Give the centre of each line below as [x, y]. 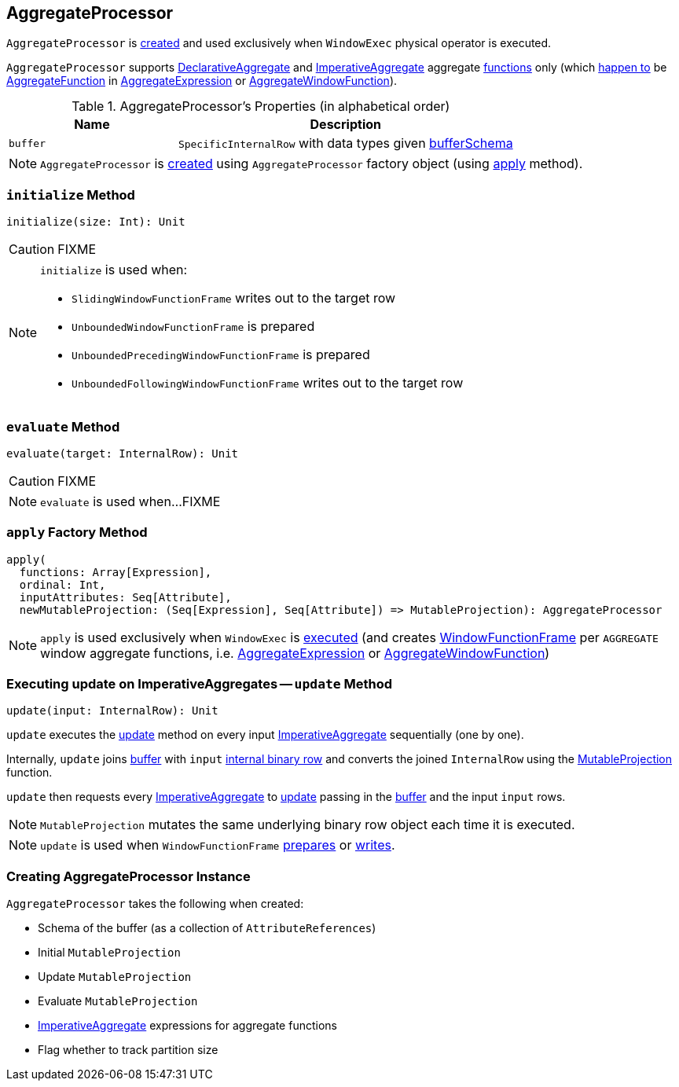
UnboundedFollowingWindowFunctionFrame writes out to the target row [268, 383]
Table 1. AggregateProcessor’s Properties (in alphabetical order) [261, 106]
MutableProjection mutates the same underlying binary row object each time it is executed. [308, 825]
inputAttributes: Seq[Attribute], [125, 597]
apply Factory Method [77, 532]
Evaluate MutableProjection [118, 1001]
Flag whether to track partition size [128, 1050]
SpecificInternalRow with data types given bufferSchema [345, 143]
